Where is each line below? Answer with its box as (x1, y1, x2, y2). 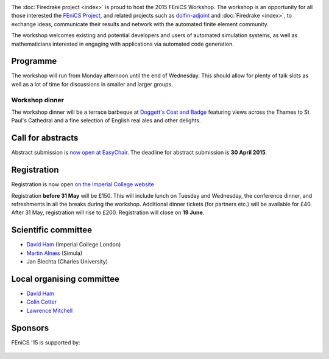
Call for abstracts (11, 133, 79, 143)
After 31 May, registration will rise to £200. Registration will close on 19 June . (11, 209, 205, 216)
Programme (11, 56, 57, 66)
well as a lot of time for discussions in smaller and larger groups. (11, 80, 173, 88)
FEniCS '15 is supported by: (11, 338, 80, 346)
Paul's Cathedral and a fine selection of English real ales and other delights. (11, 117, 201, 124)
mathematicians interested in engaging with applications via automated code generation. (11, 40, 235, 47)
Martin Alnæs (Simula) (26, 249, 83, 257)
